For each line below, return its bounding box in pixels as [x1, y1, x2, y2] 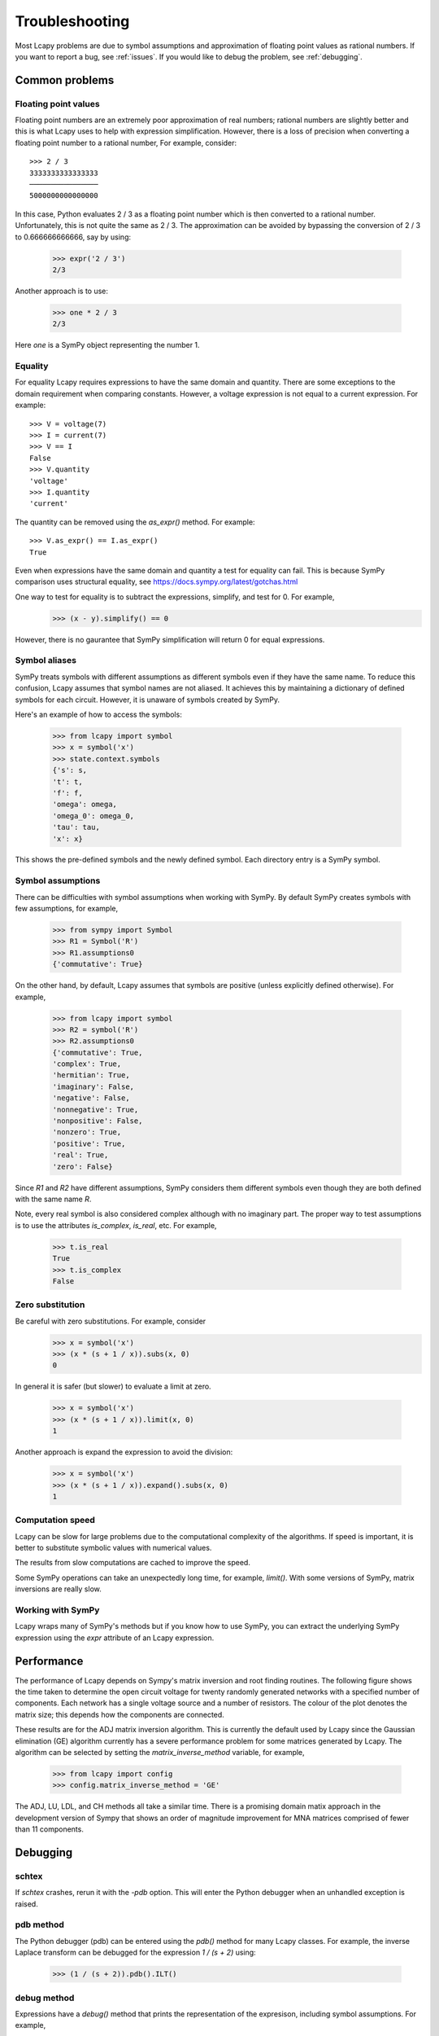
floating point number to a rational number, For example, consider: [15, 138, 237, 147]
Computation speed [15, 1515, 95, 1526]
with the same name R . [15, 1194, 92, 1204]
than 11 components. [15, 1824, 85, 1834]
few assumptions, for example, [15, 904, 118, 914]
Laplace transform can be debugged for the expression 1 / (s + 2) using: [15, 1947, 256, 1958]
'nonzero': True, [52, 1128, 122, 1137]
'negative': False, [52, 1094, 130, 1103]
